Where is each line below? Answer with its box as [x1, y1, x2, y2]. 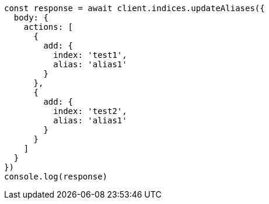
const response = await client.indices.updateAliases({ [4, 4, 265, 13]
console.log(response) [4, 172, 108, 181]
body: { [13, 13, 48, 22]
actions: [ [23, 22, 74, 32]
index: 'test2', [53, 106, 127, 116]
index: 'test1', [53, 50, 127, 60]
